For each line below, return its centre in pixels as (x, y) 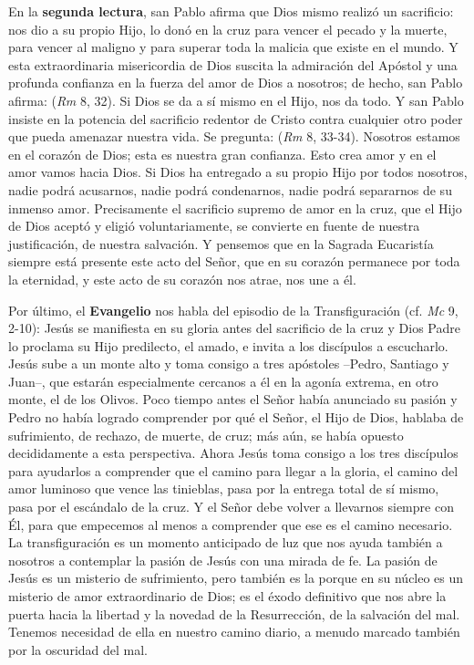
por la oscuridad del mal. (78, 649)
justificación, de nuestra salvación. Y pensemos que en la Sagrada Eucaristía (221, 243)
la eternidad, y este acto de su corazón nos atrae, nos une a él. (182, 279)
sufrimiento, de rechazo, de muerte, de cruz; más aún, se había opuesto (206, 435)
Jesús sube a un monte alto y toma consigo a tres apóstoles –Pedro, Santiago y (229, 364)
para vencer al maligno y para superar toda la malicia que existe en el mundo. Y (233, 47)
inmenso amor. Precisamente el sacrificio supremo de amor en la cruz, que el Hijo (235, 208)
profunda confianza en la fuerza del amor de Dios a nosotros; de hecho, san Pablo (236, 83)
